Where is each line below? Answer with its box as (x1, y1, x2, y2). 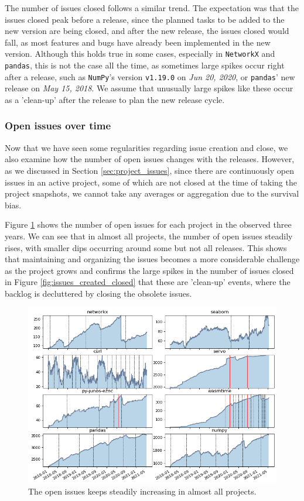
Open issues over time (5, 118, 111, 133)
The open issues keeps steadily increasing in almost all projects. (28, 485, 257, 497)
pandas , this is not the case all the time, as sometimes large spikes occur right (5, 59, 285, 71)
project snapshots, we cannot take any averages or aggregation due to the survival (5, 187, 299, 200)
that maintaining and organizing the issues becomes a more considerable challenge (5, 253, 300, 265)
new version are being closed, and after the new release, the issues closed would (5, 25, 289, 37)
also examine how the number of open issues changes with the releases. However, (5, 153, 295, 165)
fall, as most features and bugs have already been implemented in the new (5, 36, 271, 48)
